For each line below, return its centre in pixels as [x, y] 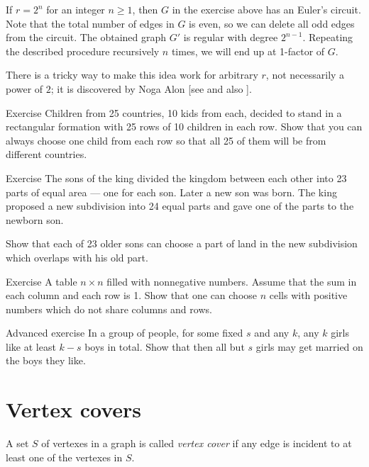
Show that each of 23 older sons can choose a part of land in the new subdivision [182, 243]
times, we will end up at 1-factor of [248, 51]
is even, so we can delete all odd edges [272, 23]
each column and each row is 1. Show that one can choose [132, 295]
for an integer [76, 9]
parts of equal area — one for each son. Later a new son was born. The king [171, 192]
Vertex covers [74, 409]
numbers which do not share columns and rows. [109, 309]
